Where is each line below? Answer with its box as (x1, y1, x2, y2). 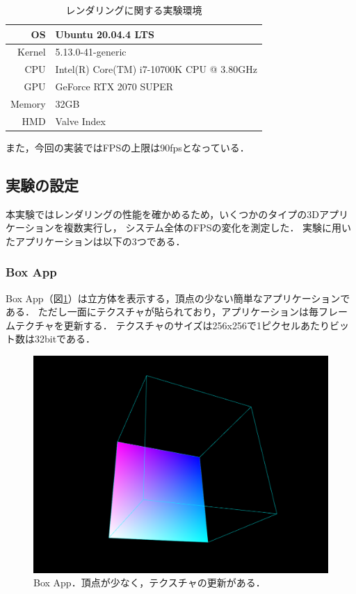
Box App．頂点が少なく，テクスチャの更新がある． (33, 575, 266, 590)
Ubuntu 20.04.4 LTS (55, 26, 154, 41)
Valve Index (55, 113, 106, 128)
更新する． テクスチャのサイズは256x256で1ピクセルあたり (63, 317, 330, 332)
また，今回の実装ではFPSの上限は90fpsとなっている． (6, 140, 250, 154)
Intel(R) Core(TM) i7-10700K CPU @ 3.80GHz (55, 62, 257, 76)
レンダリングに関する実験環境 (65, 3, 202, 17)
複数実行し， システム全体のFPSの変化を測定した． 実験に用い (63, 220, 352, 235)
